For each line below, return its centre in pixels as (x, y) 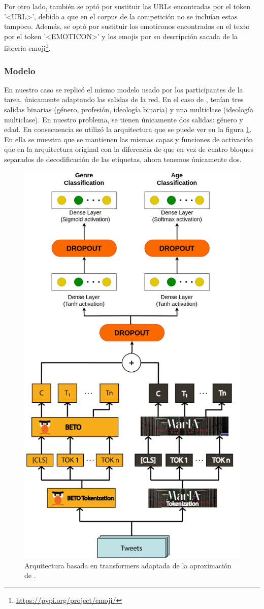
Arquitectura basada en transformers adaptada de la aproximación (128, 565)
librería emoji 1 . (27, 47)
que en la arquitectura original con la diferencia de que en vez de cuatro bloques (129, 149)
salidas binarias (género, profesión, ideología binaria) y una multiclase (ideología (129, 109)
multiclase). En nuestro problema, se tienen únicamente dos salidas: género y (124, 119)
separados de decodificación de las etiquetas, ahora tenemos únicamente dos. (123, 159)
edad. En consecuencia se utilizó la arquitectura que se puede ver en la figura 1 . (128, 129)
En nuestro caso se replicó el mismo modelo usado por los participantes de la (124, 89)
